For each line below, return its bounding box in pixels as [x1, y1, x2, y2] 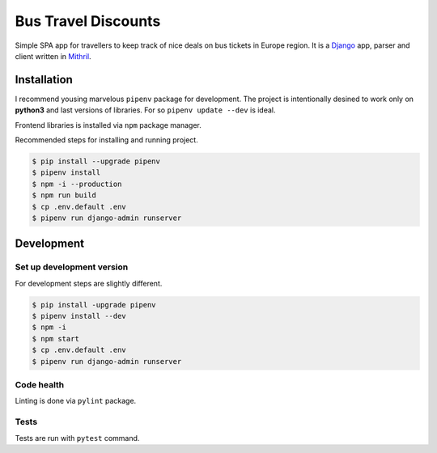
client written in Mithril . [15, 51, 92, 61]
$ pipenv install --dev [32, 311, 127, 321]
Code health [15, 379, 65, 390]
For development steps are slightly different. [15, 278, 163, 288]
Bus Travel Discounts [15, 12, 161, 30]
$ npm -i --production [32, 179, 122, 188]
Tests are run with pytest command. [15, 433, 140, 442]
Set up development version [15, 261, 129, 273]
